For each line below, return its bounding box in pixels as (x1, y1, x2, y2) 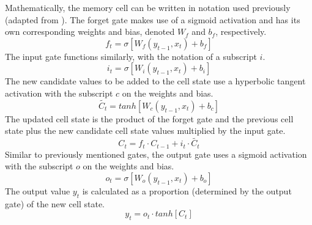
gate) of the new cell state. (5, 197, 105, 210)
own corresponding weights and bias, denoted (5, 25, 175, 38)
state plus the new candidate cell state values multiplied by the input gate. (5, 124, 286, 137)
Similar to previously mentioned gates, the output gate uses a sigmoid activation (5, 147, 307, 160)
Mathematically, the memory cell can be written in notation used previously (5, 1, 291, 13)
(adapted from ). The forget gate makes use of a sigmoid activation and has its (5, 13, 300, 26)
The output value (5, 184, 70, 197)
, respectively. (215, 25, 267, 38)
